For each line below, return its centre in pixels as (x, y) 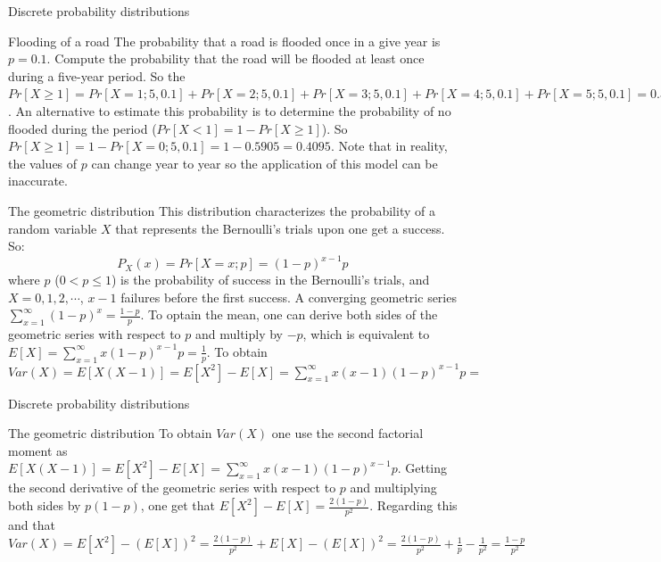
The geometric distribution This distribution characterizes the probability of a (222, 210)
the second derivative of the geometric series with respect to (172, 488)
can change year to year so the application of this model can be (264, 163)
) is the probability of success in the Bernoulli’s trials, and (271, 280)
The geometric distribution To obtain (110, 433)
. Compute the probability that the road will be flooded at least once (235, 58)
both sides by (45, 505)
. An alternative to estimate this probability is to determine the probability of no (230, 110)
